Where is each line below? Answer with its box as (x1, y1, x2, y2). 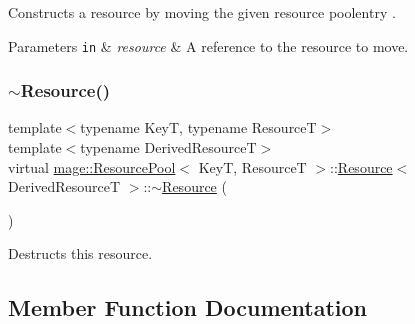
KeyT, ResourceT (198, 156, 307, 177)
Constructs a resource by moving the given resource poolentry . (8, 2, 396, 22)
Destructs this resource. (8, 243, 153, 264)
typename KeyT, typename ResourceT (80, 117, 317, 138)
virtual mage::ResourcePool (8, 156, 176, 177)
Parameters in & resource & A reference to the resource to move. (8, 35, 409, 56)
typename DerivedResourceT (80, 137, 257, 158)
